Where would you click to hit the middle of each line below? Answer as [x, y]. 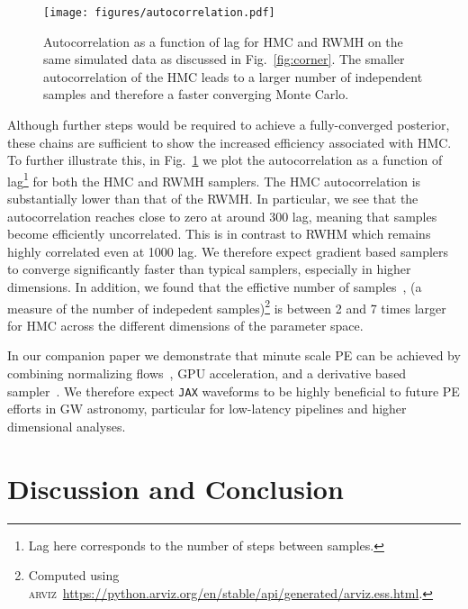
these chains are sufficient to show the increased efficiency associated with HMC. [229, 142]
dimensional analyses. [67, 426]
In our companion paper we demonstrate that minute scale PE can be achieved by [234, 355]
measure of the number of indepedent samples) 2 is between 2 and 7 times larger [227, 306]
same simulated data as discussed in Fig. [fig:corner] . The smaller [224, 59]
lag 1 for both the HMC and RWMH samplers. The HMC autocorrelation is [214, 179]
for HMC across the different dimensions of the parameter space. [185, 325]
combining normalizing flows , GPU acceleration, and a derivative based [207, 373]
